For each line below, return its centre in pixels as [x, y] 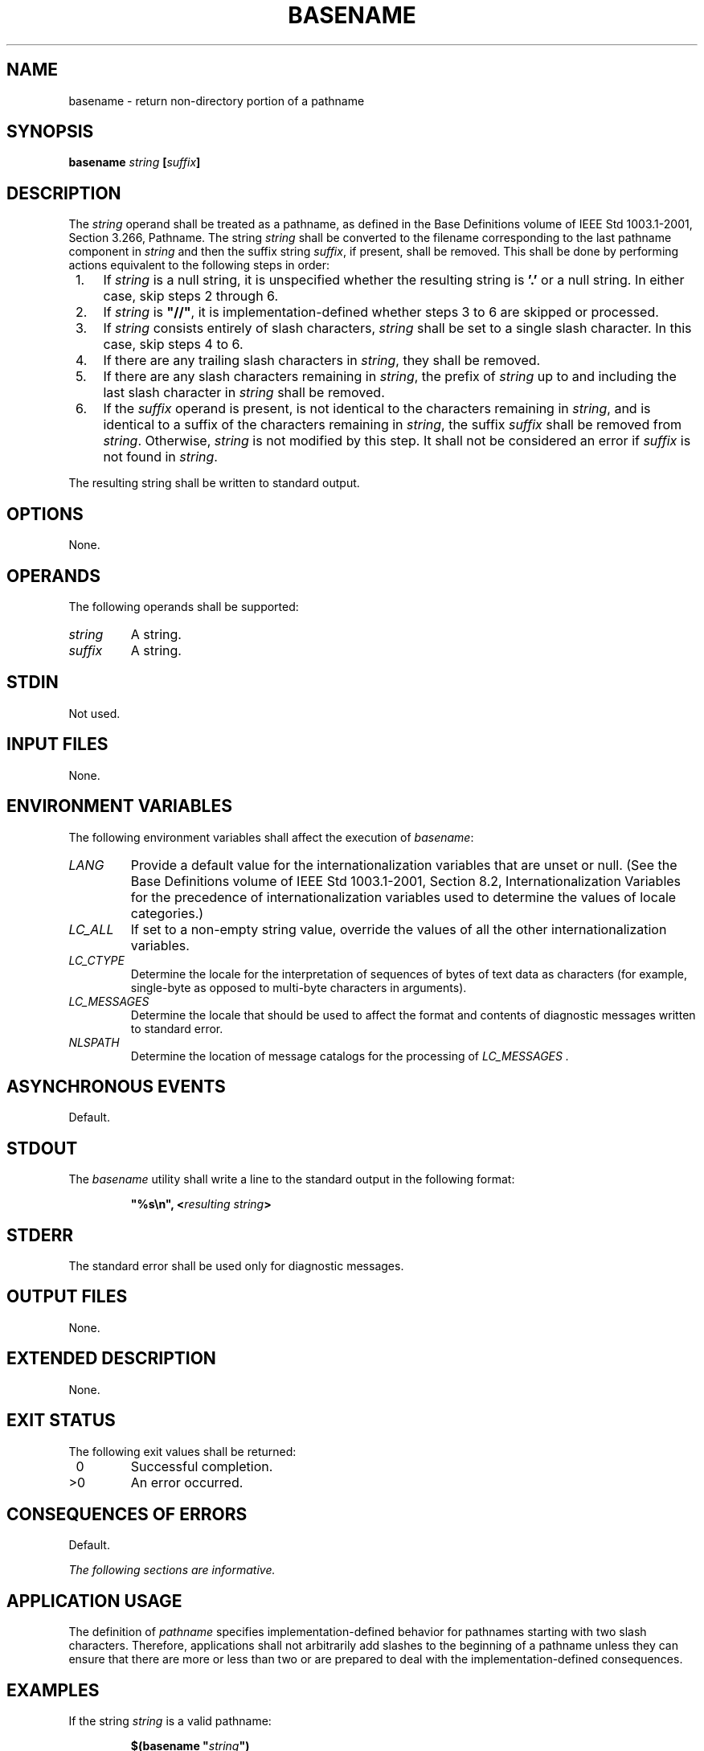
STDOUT [42, 1148]
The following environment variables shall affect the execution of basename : [271, 837]
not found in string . [160, 457]
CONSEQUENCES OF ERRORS [127, 1514]
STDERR [40, 1235]
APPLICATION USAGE [94, 1601]
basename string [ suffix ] [135, 162]
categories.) [167, 913]
